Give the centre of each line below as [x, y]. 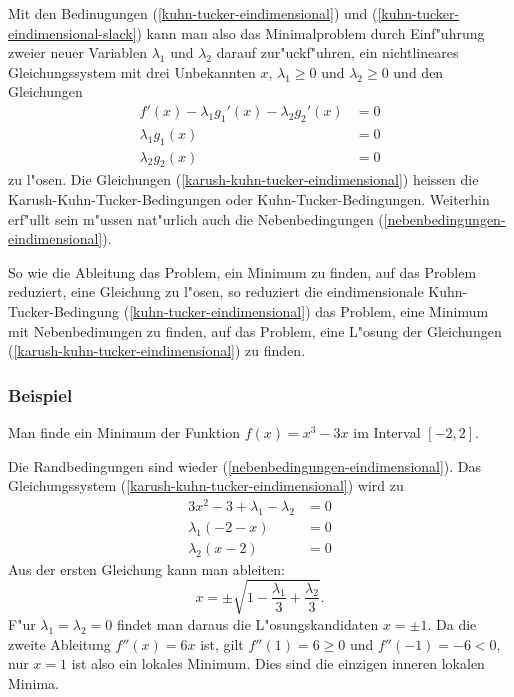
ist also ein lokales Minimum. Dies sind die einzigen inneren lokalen [278, 663]
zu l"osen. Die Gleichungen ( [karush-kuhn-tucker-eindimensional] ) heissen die [243, 179]
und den [418, 71]
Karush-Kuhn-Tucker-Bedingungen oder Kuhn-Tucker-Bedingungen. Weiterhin [249, 199]
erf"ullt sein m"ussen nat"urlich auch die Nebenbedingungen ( [196, 218]
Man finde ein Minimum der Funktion [124, 432]
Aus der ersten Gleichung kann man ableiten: [146, 568]
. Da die [452, 623]
